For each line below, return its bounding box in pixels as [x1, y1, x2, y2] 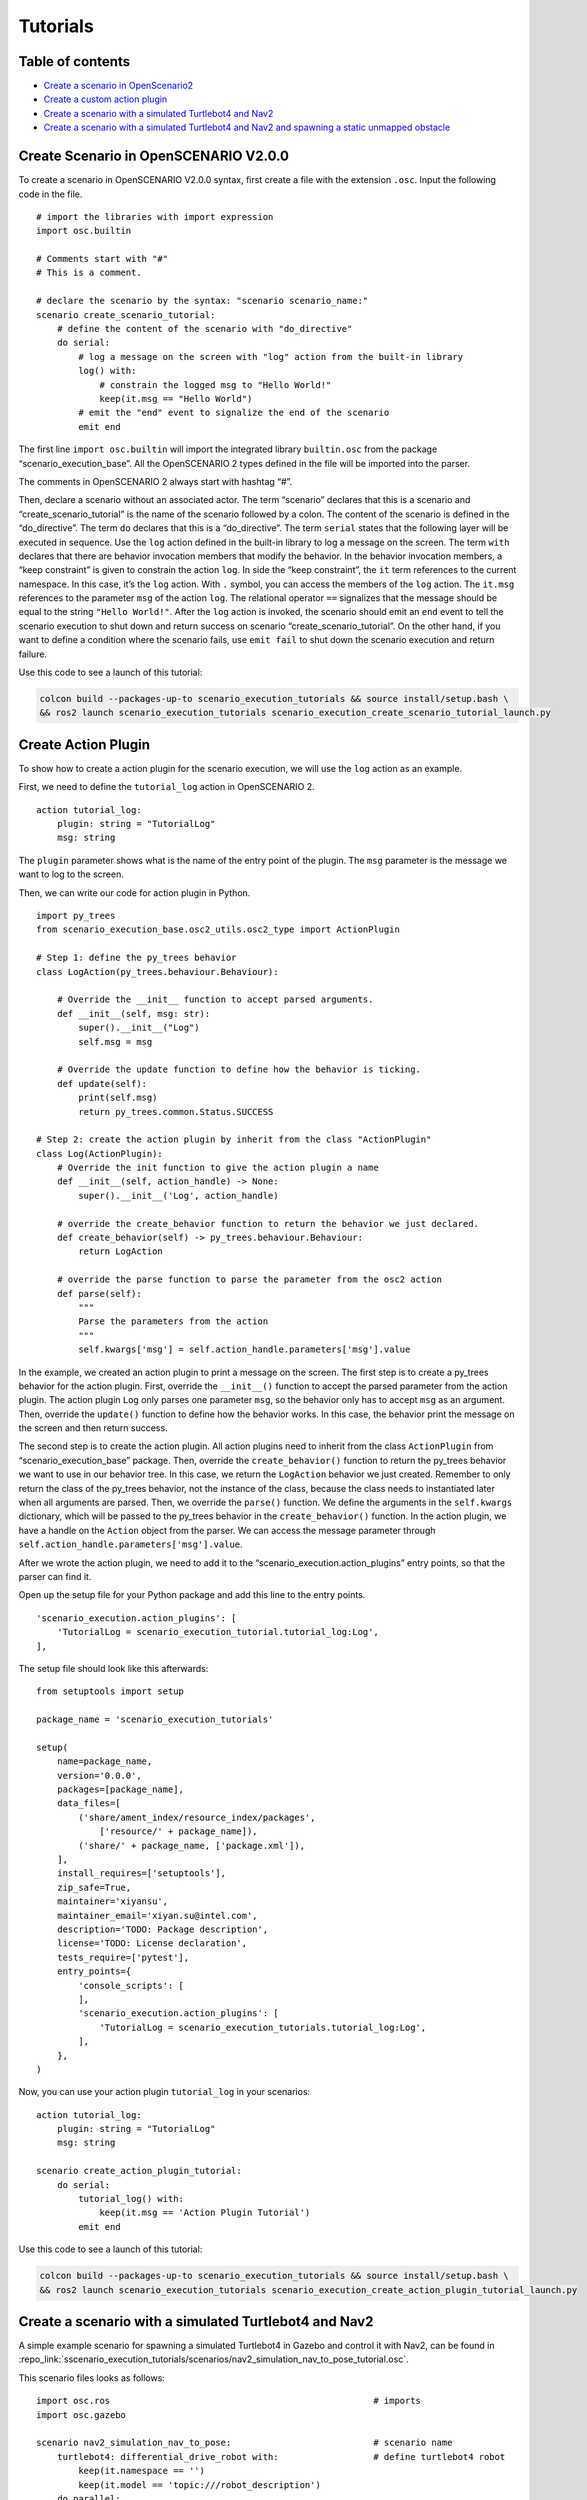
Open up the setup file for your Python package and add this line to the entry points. [18, 1589, 366, 1601]
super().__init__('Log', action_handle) [78, 1190, 279, 1201]
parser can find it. [18, 1571, 92, 1582]
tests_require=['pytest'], [56, 1951, 190, 1963]
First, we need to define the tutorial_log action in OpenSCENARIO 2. [18, 781, 315, 793]
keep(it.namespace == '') [78, 2465, 205, 2477]
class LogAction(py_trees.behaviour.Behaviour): [36, 966, 279, 977]
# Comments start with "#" [36, 253, 169, 265]
